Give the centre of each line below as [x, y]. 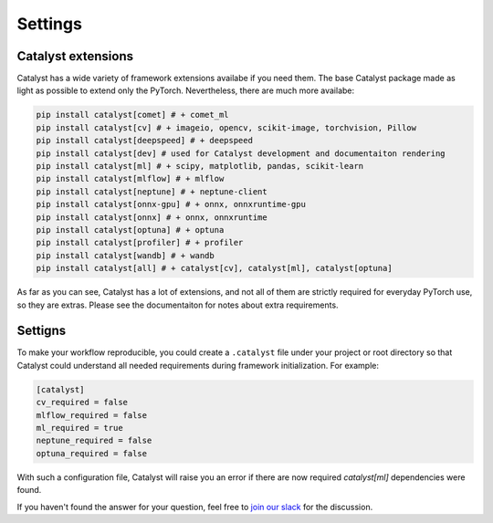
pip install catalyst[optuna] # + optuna [130, 230]
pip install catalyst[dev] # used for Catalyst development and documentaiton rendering [241, 153]
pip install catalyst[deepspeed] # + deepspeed [144, 141]
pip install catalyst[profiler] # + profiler [140, 243]
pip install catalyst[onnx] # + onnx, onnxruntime [152, 217]
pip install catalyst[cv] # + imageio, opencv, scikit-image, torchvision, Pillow [226, 127]
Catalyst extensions [75, 56]
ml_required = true [79, 428]
